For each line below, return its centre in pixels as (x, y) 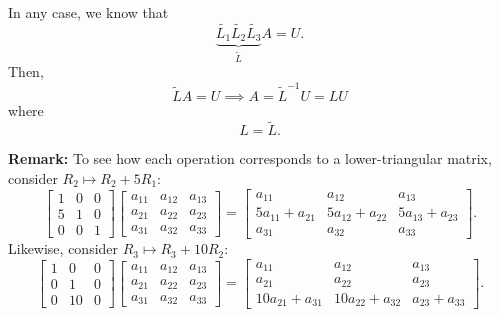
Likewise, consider (63, 248)
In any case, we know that (88, 12)
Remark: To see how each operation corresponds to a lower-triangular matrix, (250, 158)
